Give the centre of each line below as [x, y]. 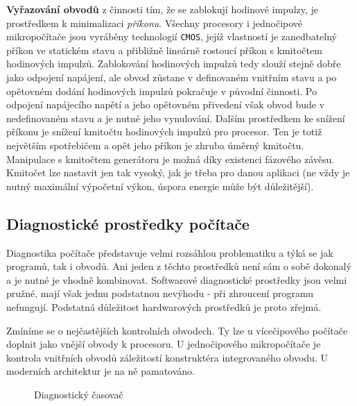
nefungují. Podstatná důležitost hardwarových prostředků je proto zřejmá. [164, 306]
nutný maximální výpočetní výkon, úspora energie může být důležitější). [160, 186]
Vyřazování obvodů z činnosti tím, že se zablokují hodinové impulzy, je [163, 9]
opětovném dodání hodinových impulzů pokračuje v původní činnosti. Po [162, 91]
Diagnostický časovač [79, 394]
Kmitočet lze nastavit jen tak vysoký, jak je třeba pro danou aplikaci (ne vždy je [178, 172]
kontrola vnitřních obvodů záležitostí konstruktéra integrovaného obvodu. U [167, 357]
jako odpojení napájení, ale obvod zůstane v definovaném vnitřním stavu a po [172, 77]
